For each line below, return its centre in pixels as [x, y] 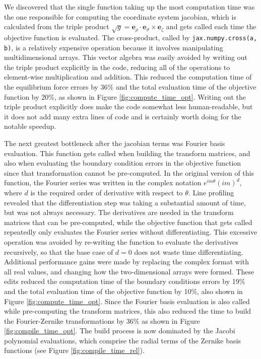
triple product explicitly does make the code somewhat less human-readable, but [128, 106]
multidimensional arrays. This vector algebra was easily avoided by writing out [126, 57]
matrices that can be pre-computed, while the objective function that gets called [128, 222]
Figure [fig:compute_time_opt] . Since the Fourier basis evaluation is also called [127, 301]
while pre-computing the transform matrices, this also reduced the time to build [128, 311]
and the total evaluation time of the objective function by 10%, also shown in [123, 291]
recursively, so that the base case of [59, 252]
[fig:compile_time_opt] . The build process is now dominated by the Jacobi [120, 331]
